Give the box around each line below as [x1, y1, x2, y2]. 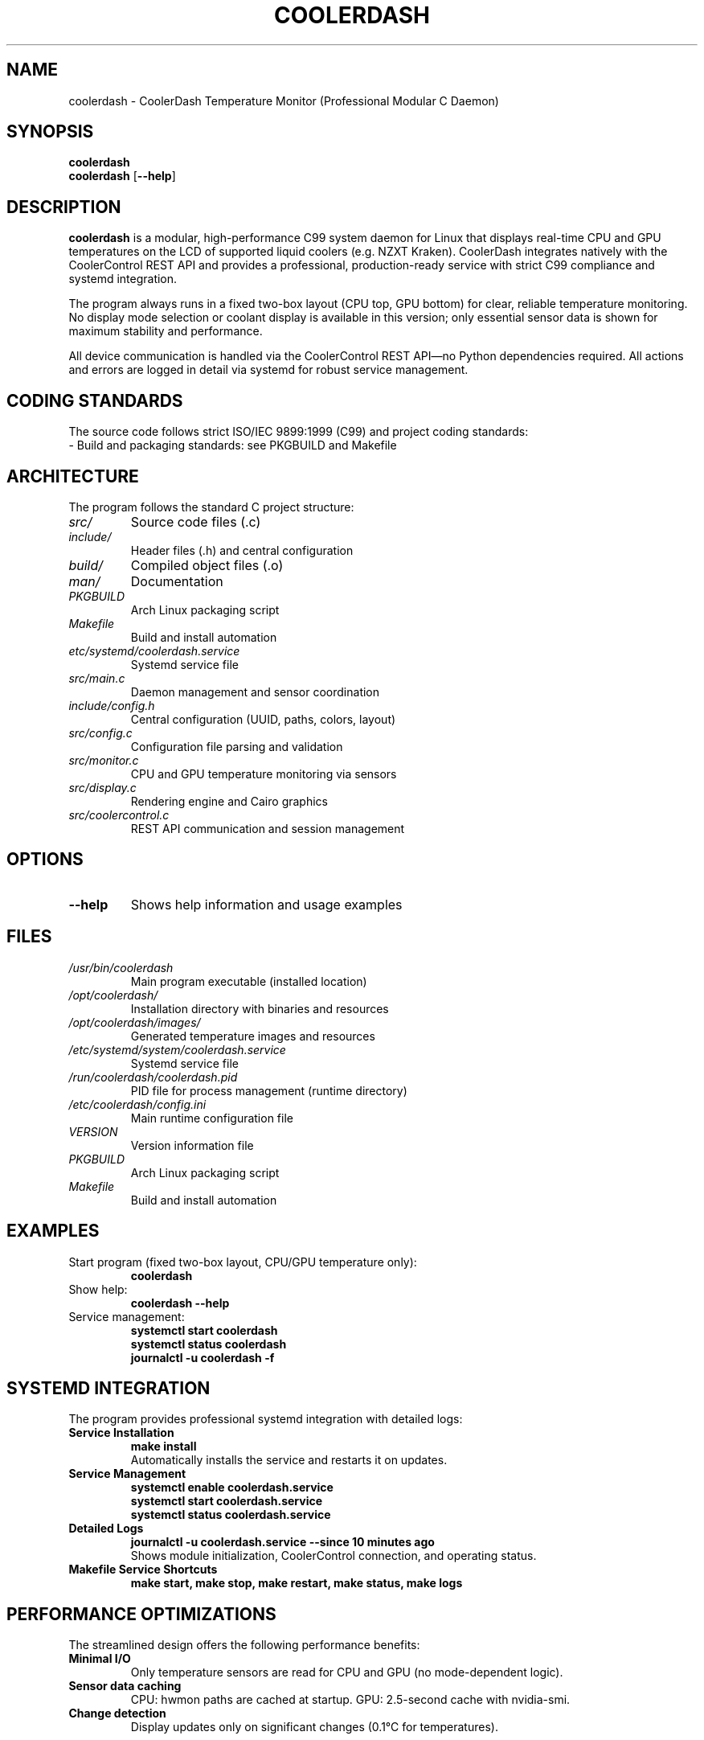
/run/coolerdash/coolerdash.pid [68, 1069, 238, 1084]
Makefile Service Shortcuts [68, 1562, 218, 1577]
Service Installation [68, 1426, 174, 1440]
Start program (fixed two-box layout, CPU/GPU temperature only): [68, 1254, 417, 1269]
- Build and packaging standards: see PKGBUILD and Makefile [68, 438, 397, 453]
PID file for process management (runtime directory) [130, 1083, 407, 1098]
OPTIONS [6, 849, 84, 870]
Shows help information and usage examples [130, 896, 403, 913]
